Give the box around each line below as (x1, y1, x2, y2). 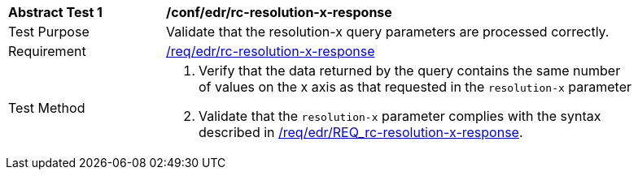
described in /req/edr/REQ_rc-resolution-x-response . (199, 124, 523, 140)
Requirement (8, 43, 86, 59)
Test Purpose (8, 24, 90, 40)
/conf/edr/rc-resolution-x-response (166, 4, 392, 20)
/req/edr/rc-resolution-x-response (166, 43, 375, 59)
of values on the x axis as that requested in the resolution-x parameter (199, 79, 632, 95)
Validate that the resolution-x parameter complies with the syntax (199, 108, 601, 124)
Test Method (8, 100, 85, 116)
